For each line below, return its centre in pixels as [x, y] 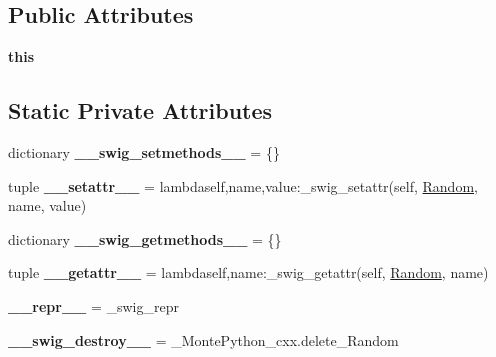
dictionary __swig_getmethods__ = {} [145, 238]
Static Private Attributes [140, 110]
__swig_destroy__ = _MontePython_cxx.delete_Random [203, 339]
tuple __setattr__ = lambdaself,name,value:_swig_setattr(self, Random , [243, 185]
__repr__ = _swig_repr [93, 305]
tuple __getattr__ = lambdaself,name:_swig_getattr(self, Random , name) [248, 272]
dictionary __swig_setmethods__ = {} [144, 152]
